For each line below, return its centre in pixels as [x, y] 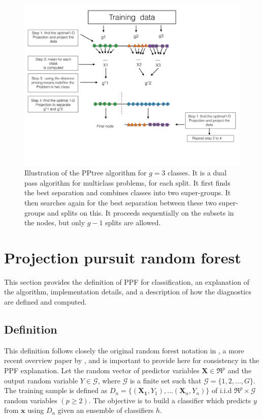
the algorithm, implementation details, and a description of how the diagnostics [128, 292]
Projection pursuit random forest [123, 257]
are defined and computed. [45, 302]
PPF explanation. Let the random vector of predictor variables [102, 370]
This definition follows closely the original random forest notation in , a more [124, 350]
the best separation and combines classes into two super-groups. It [128, 192]
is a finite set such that [166, 380]
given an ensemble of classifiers [106, 410]
